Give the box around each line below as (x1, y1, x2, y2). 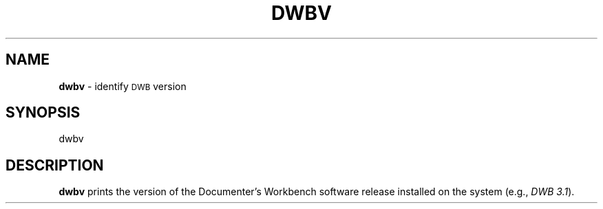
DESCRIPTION (6, 156, 104, 174)
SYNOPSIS (6, 104, 81, 122)
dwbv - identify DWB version (59, 80, 187, 92)
